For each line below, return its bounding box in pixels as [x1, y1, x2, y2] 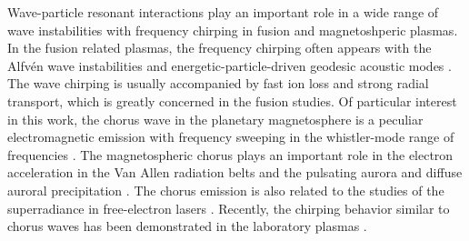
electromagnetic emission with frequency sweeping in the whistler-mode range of [7, 127, 454, 146]
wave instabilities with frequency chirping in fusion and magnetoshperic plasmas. [7, 20, 458, 39]
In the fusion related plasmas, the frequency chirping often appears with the [7, 38, 432, 57]
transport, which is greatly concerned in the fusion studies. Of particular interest [7, 91, 457, 110]
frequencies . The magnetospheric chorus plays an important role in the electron [7, 145, 454, 164]
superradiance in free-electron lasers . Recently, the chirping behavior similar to [7, 198, 450, 217]
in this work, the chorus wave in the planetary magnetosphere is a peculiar [7, 109, 424, 128]
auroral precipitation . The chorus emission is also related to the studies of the [7, 180, 444, 199]
